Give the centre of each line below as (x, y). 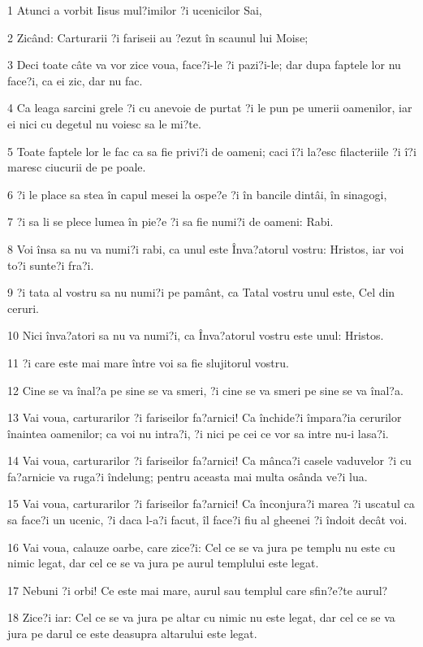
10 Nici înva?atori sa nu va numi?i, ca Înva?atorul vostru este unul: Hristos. (196, 335)
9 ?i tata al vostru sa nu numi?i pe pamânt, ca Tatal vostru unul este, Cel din (201, 292)
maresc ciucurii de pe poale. (77, 167)
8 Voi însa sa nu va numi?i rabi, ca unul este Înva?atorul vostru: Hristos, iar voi (206, 248)
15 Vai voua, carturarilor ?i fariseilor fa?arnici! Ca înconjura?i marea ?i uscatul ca (211, 504)
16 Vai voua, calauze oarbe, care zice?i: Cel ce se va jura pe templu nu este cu (201, 547)
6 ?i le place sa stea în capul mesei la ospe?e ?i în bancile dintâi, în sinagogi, (197, 194)
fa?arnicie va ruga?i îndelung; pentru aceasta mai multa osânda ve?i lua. (188, 476)
